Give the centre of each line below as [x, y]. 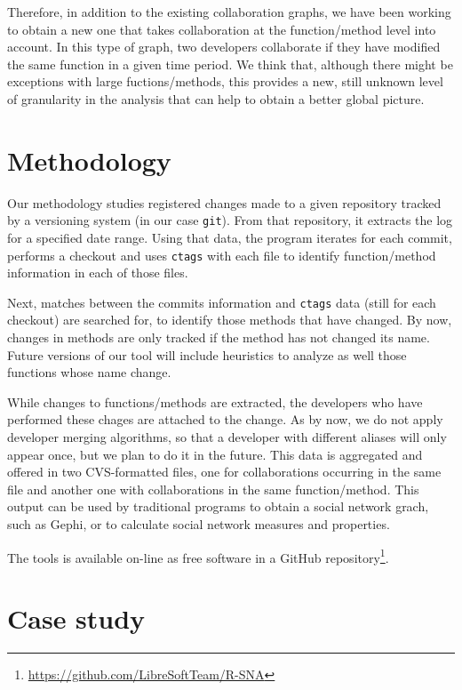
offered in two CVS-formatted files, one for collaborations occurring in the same [224, 472]
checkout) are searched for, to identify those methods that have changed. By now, [230, 320]
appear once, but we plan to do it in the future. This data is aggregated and [215, 454]
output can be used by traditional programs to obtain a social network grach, [218, 506]
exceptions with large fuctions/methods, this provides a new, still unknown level [225, 81]
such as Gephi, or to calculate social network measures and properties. [199, 523]
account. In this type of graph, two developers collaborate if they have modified [224, 47]
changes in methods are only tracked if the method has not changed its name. [219, 337]
